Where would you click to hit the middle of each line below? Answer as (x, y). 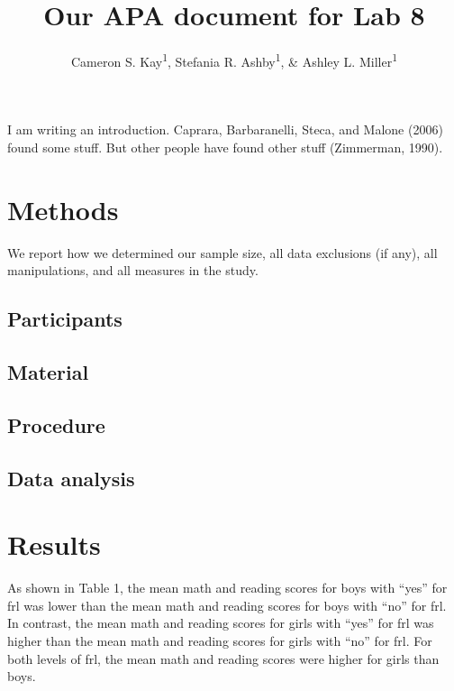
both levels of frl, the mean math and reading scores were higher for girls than (223, 658)
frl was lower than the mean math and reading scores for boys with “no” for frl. (227, 605)
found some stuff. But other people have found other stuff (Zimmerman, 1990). (225, 147)
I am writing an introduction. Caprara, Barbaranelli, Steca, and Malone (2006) (225, 129)
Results (54, 544)
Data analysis (71, 478)
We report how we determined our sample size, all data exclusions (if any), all (222, 252)
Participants (65, 319)
